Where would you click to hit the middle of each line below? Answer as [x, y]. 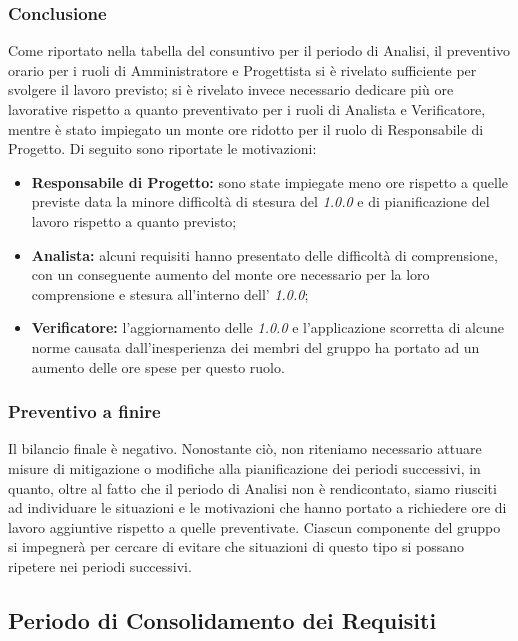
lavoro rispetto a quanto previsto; [134, 220]
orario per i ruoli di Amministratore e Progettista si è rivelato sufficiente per [242, 69]
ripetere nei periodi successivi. [100, 565]
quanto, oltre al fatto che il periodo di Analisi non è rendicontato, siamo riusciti [252, 487]
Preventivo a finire [84, 411]
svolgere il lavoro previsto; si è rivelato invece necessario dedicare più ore [231, 89]
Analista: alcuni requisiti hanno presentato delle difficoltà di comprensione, [264, 254]
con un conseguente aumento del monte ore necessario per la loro [230, 274]
